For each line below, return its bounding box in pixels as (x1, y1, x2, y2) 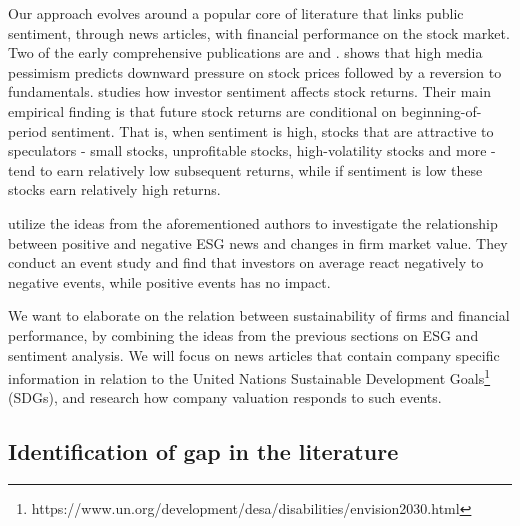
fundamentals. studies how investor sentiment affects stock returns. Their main (8, 81, 491, 102)
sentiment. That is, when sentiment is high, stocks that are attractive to (51, 120, 494, 141)
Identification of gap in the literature (8, 436, 399, 467)
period (8, 120, 47, 141)
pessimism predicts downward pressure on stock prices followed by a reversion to (8, 61, 502, 82)
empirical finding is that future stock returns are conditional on (8, 100, 397, 121)
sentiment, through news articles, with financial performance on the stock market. (8, 22, 510, 43)
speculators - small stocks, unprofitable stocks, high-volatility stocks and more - (8, 140, 496, 161)
